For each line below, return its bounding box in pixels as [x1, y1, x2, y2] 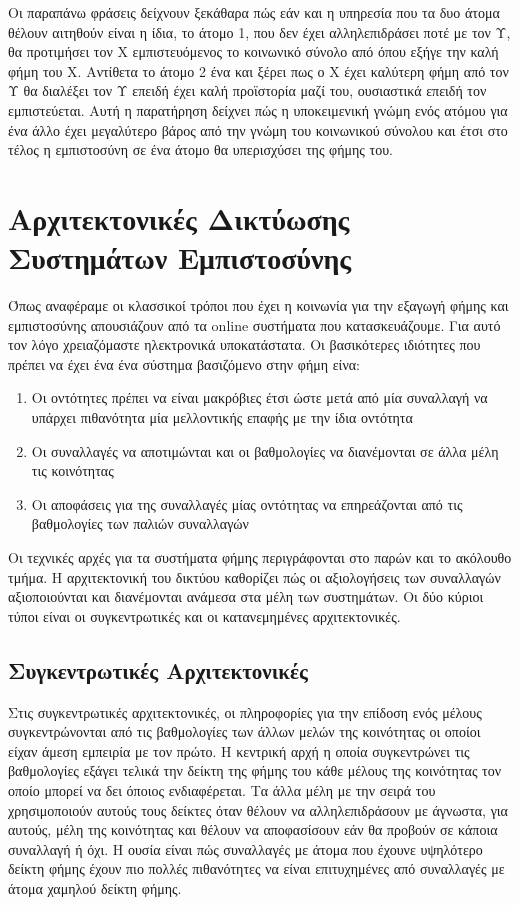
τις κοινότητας [31, 460, 114, 481]
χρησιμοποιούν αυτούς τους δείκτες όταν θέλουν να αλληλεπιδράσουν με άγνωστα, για [8, 799, 508, 820]
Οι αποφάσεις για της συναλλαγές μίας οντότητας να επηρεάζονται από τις [31, 493, 463, 514]
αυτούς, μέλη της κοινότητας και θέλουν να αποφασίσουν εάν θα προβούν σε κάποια [8, 819, 498, 840]
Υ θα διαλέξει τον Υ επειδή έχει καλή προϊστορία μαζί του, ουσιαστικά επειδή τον [8, 80, 487, 101]
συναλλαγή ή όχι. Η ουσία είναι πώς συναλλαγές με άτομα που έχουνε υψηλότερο [8, 838, 483, 859]
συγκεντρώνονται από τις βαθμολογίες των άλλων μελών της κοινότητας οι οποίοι [8, 721, 481, 742]
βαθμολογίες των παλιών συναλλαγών [31, 513, 249, 534]
